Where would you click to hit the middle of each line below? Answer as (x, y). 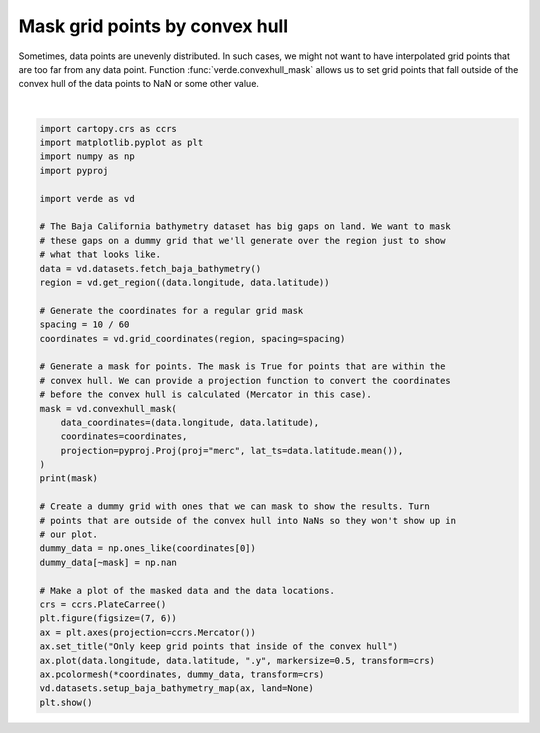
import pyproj (74, 170)
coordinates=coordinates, (124, 436)
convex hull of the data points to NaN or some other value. (139, 84)
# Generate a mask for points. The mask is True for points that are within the (242, 366)
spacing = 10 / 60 (84, 324)
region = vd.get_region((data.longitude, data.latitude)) (184, 282)
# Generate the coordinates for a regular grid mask (171, 310)
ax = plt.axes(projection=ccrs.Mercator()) (148, 632)
